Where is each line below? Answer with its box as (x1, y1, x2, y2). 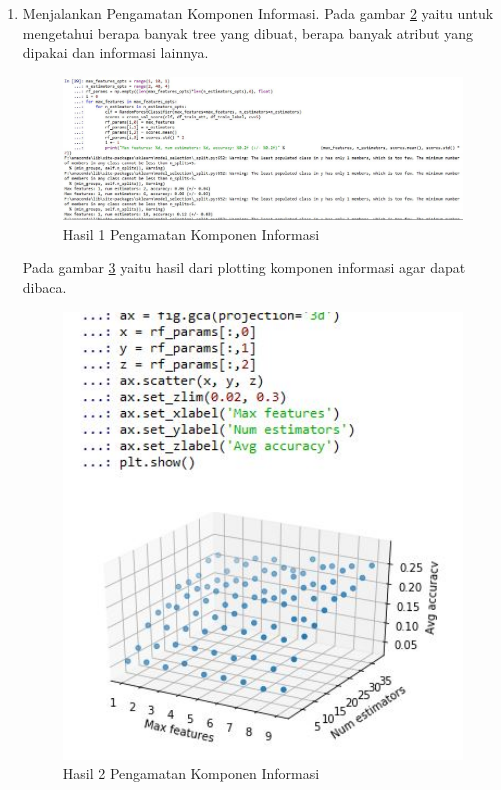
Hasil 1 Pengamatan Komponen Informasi (62, 223, 320, 244)
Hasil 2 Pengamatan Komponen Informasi (62, 763, 320, 784)
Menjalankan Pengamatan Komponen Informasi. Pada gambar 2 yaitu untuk (22, 3, 494, 23)
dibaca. (22, 276, 67, 297)
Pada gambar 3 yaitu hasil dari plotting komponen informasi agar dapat (22, 257, 466, 278)
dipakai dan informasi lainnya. (22, 42, 209, 63)
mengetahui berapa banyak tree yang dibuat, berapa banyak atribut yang (22, 22, 473, 43)
